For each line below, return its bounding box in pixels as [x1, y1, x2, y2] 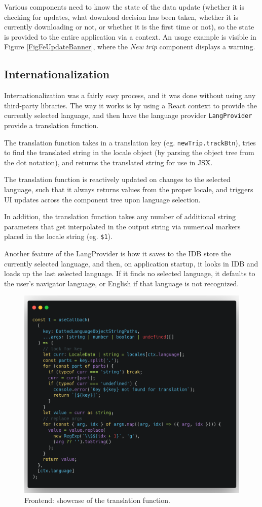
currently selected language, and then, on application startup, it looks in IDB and [4, 258, 258, 269]
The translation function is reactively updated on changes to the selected [4, 174, 231, 185]
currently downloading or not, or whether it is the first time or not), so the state [4, 21, 254, 32]
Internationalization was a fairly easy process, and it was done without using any [4, 90, 256, 101]
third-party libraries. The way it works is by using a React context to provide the [4, 100, 257, 110]
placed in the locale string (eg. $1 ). [4, 231, 113, 242]
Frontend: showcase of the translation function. [24, 494, 170, 505]
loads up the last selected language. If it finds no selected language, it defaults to [4, 268, 255, 279]
